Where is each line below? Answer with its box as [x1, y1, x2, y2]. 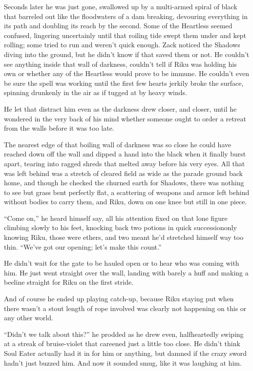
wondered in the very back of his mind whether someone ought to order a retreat [4, 113, 246, 123]
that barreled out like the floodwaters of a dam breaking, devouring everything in [4, 11, 248, 21]
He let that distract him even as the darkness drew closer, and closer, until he [4, 103, 237, 114]
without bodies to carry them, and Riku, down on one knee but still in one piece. [4, 196, 247, 207]
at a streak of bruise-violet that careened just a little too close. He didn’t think [4, 338, 240, 349]
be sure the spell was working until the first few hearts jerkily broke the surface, [4, 78, 244, 88]
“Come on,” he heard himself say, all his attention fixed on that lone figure [4, 213, 228, 223]
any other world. [4, 312, 53, 323]
